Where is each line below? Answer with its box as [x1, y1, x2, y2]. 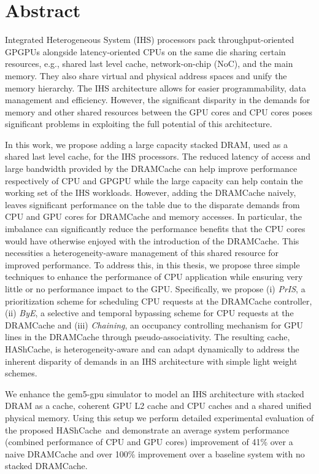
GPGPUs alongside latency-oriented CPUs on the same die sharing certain [5, 45, 286, 58]
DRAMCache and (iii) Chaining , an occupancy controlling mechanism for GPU [5, 318, 304, 331]
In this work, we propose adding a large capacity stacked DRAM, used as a [5, 138, 288, 150]
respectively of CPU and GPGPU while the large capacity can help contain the [5, 174, 303, 187]
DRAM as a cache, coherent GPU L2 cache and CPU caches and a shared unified [5, 399, 312, 412]
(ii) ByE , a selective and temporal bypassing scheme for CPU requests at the [5, 306, 294, 319]
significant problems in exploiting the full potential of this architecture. [5, 117, 272, 130]
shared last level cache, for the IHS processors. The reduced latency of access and [5, 150, 311, 163]
